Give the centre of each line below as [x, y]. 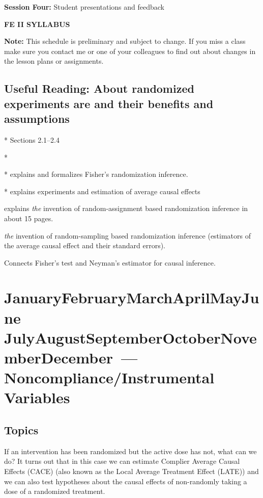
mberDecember [59, 358]
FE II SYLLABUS [37, 24]
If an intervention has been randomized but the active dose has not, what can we [130, 451]
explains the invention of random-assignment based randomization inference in [126, 208]
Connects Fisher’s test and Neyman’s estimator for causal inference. [110, 262]
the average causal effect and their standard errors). [85, 245]
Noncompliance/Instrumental [109, 377]
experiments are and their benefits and [109, 103]
